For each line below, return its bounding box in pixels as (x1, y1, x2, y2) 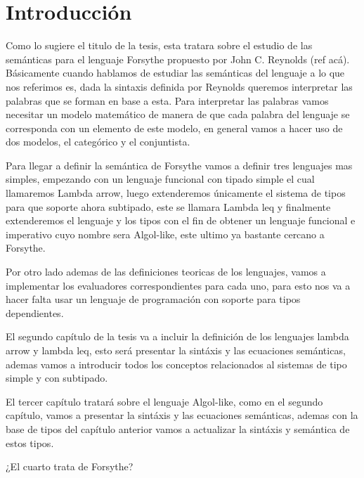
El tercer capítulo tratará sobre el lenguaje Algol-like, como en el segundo (6, 394, 323, 408)
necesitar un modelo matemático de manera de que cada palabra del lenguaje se (6, 107, 350, 122)
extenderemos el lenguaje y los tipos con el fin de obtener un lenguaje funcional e (6, 213, 356, 228)
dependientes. (6, 305, 64, 320)
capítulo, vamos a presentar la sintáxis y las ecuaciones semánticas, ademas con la (6, 408, 358, 422)
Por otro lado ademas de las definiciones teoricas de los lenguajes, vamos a (6, 264, 326, 279)
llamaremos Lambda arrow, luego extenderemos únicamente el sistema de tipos (6, 186, 346, 200)
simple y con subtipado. (6, 370, 108, 385)
